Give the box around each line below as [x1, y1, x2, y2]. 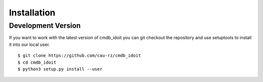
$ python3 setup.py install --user [18, 66, 103, 72]
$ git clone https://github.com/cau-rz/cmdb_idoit [18, 53, 141, 58]
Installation [9, 7, 56, 18]
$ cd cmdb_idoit [18, 59, 56, 65]
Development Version [9, 21, 81, 30]
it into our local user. [9, 41, 50, 47]
